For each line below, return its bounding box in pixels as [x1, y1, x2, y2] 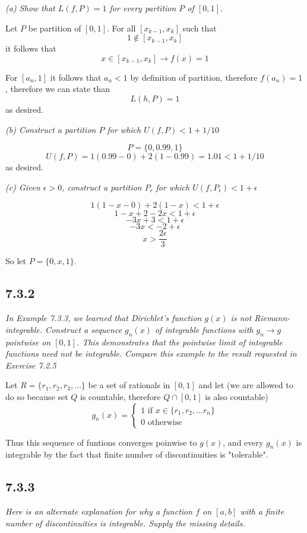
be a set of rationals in [88, 379, 170, 391]
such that [182, 21, 217, 34]
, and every [223, 436, 264, 448]
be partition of [28, 21, 81, 34]
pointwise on [5, 335, 51, 348]
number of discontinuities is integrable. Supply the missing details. [5, 516, 245, 529]
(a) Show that [5, 2, 55, 14]
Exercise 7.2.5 [5, 358, 56, 371]
